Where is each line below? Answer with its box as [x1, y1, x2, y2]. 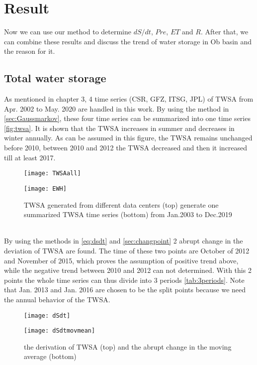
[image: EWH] [24, 185, 67, 192]
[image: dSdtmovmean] [24, 327, 95, 335]
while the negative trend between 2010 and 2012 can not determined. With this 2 [4, 265, 252, 275]
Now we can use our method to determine [4, 26, 132, 37]
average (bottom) [24, 351, 77, 362]
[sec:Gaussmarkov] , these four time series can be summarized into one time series [4, 113, 251, 123]
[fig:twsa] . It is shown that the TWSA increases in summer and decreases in [4, 122, 235, 133]
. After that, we [200, 26, 249, 37]
